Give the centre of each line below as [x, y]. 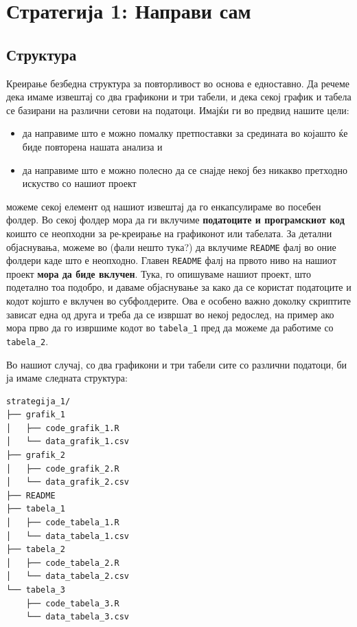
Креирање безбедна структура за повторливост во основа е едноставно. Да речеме [178, 83]
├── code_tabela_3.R [72, 603]
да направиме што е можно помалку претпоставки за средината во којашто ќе [185, 133]
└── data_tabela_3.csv [77, 617]
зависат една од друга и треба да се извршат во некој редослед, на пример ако [170, 314]
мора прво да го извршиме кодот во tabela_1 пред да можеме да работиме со [170, 328]
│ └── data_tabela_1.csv [68, 536]
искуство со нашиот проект [79, 183]
